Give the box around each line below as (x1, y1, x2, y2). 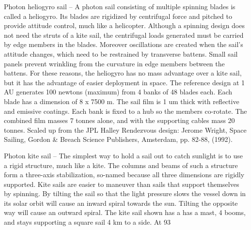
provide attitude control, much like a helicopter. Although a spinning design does (4, 20, 245, 31)
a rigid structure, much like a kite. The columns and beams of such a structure (4, 160, 238, 170)
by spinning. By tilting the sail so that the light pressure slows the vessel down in (4, 188, 246, 199)
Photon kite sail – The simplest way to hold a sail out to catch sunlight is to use (4, 150, 243, 160)
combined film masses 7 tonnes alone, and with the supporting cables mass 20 (4, 115, 235, 125)
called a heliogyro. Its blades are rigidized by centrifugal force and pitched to (4, 11, 232, 21)
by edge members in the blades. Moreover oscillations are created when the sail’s (4, 39, 243, 49)
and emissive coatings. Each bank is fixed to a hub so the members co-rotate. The (4, 106, 247, 116)
